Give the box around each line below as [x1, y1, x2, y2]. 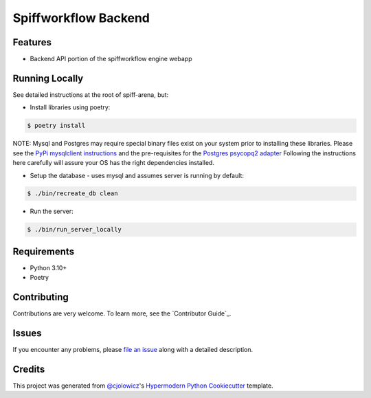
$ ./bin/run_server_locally [27, 225, 122, 234]
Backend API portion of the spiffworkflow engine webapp [30, 55, 192, 63]
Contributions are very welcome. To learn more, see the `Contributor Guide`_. [12, 309, 232, 318]
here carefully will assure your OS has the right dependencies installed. [12, 159, 214, 167]
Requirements [12, 245, 75, 257]
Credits [12, 363, 45, 375]
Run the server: [30, 207, 74, 216]
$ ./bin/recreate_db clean [27, 190, 118, 197]
